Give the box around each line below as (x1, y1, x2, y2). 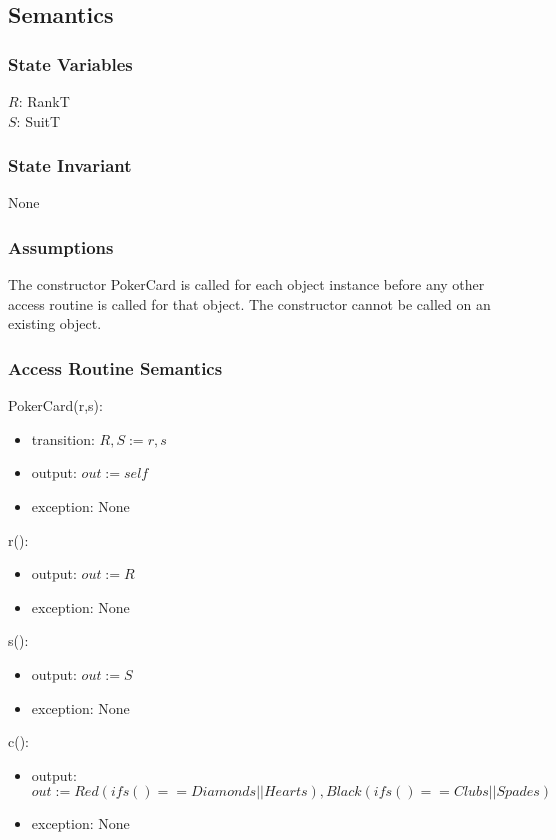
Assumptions (8, 234, 114, 259)
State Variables (8, 51, 133, 76)
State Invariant (8, 153, 132, 178)
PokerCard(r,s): (8, 395, 103, 416)
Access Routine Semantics (8, 355, 223, 380)
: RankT (18, 91, 70, 111)
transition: (31, 428, 95, 449)
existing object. (8, 313, 102, 334)
